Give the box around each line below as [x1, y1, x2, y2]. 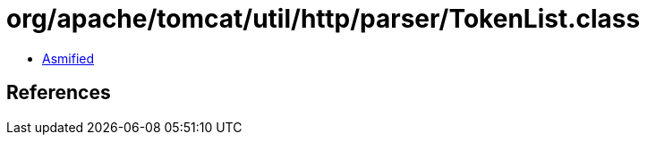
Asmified [42, 50, 95, 66]
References [6, 81, 111, 104]
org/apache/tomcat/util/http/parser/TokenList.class [6, 4, 641, 34]
